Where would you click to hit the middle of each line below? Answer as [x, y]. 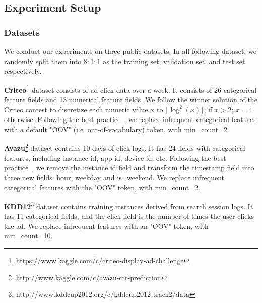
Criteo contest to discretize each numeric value [76, 109]
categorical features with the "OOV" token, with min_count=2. [102, 187]
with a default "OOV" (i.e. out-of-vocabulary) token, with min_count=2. [117, 129]
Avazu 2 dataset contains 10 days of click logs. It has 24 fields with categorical [125, 147]
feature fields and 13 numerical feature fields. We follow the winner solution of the [131, 100]
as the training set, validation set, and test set [174, 61]
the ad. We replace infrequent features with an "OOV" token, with [106, 226]
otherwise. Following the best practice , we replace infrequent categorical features [130, 119]
